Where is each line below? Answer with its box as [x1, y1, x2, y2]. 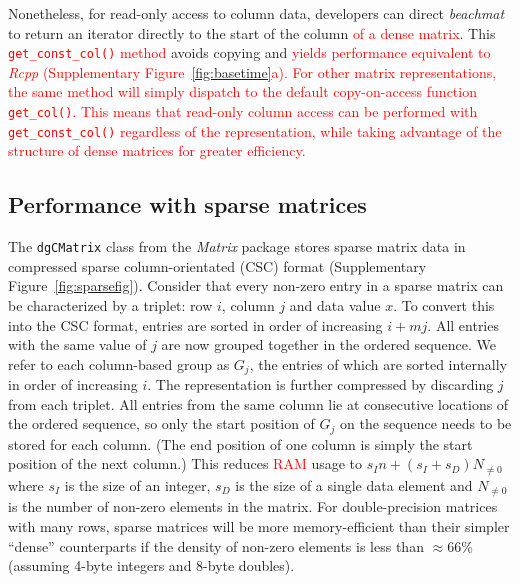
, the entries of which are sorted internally [249, 353, 508, 374]
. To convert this [393, 294, 495, 315]
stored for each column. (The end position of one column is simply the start [8, 433, 473, 454]
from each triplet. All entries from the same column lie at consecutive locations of [8, 393, 509, 414]
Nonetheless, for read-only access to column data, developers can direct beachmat [8, 3, 505, 23]
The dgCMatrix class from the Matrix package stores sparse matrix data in [8, 236, 466, 257]
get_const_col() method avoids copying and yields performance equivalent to [8, 42, 491, 63]
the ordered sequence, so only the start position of [8, 413, 315, 434]
